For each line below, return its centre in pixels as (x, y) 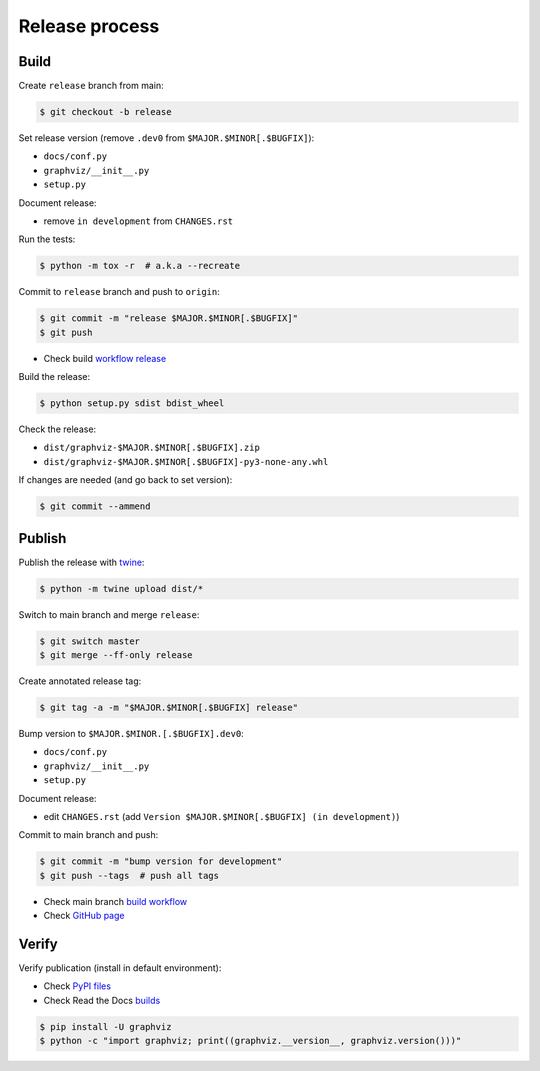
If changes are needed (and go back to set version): (125, 480)
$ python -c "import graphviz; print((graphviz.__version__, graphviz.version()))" (250, 1041)
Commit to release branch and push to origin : (119, 292)
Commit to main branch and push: (88, 835)
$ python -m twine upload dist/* (121, 588)
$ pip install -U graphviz (105, 1026)
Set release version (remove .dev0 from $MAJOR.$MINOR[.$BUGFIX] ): (166, 138)
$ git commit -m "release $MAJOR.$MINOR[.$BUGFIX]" (169, 318)
